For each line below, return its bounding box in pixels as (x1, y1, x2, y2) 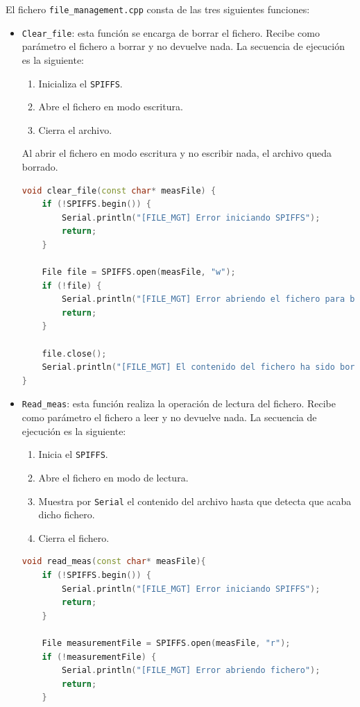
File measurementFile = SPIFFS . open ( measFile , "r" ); (42, 638, 291, 648)
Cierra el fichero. (38, 530, 110, 545)
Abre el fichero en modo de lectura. (38, 470, 189, 484)
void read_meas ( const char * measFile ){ (22, 556, 206, 567)
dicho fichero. (38, 507, 95, 522)
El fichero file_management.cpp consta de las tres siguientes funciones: (6, 2, 310, 16)
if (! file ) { (42, 280, 102, 291)
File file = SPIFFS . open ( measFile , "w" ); (42, 267, 236, 278)
